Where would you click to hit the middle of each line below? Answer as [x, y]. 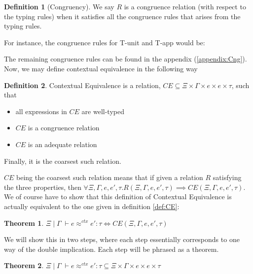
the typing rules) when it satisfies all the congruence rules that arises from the [122, 16]
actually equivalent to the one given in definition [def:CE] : [92, 206]
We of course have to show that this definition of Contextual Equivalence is [118, 197]
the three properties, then [43, 187]
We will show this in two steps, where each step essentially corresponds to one [122, 239]
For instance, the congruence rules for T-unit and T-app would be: [105, 42]
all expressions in [41, 111]
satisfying [227, 177]
